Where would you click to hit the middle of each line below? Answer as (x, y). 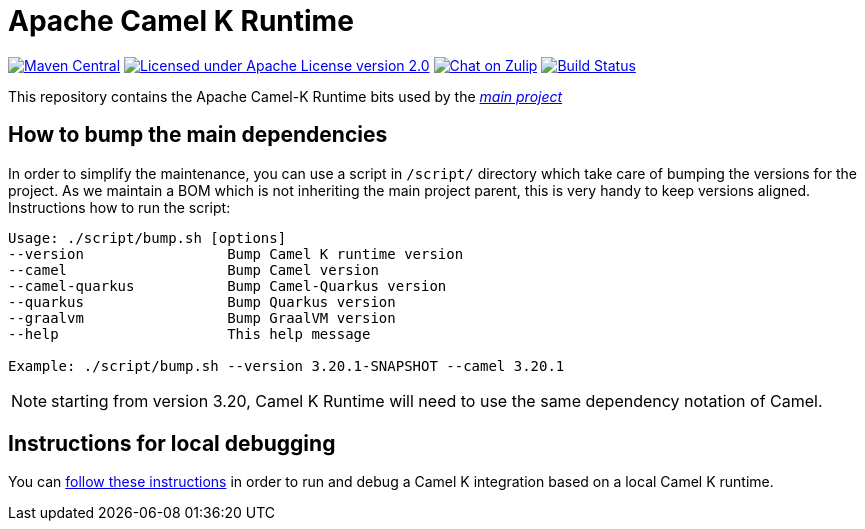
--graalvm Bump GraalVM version (202, 317)
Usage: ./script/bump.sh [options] (147, 237)
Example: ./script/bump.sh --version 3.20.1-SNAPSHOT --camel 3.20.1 (286, 365)
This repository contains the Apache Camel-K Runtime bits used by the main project (285, 96)
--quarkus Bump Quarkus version (202, 301)
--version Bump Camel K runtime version (236, 253)
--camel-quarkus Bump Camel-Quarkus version (227, 285)
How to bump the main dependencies (198, 135)
